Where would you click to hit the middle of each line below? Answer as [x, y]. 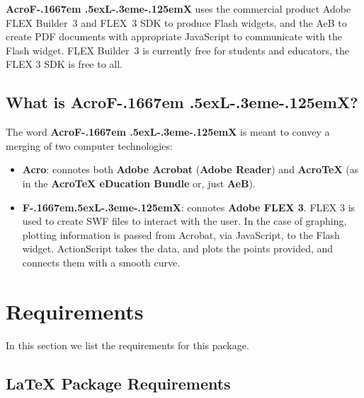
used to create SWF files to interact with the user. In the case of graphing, [184, 221]
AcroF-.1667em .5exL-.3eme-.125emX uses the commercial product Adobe [178, 8]
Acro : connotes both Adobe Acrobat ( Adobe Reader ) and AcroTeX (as [190, 169]
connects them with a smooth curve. [101, 262]
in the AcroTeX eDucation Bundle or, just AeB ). [139, 183]
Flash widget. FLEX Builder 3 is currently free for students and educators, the [178, 50]
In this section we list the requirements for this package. [127, 345]
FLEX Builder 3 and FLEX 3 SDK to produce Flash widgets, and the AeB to [176, 22]
